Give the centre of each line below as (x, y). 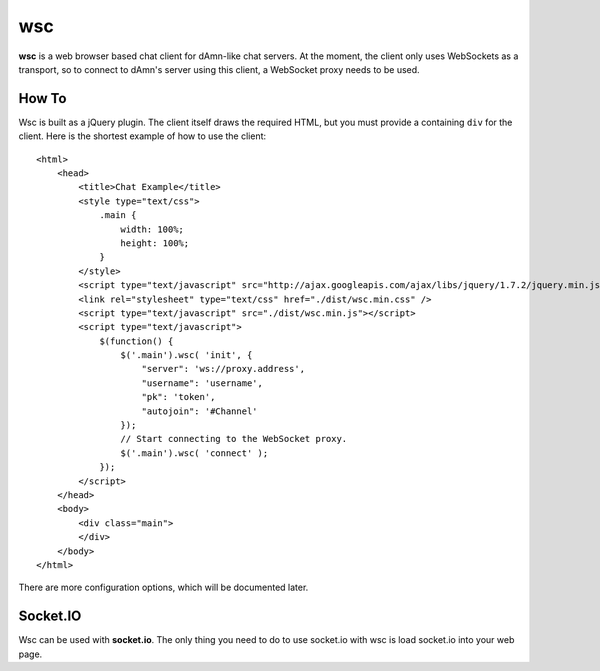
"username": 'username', (202, 383)
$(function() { (136, 341)
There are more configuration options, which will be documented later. (163, 587)
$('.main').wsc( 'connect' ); (194, 453)
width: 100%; (152, 229)
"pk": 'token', (178, 397)
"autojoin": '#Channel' (200, 411)
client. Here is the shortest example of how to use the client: (142, 136)
